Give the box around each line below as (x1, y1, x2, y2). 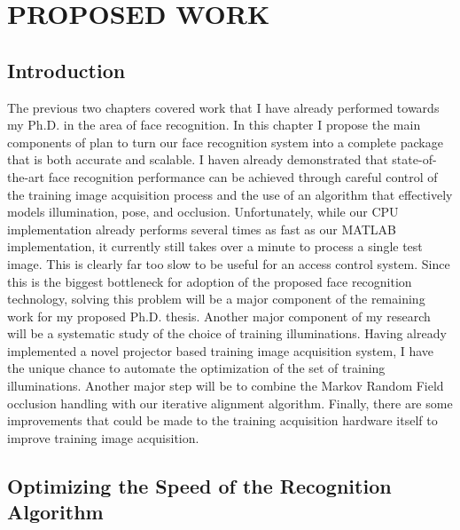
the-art (7, 167, 45, 186)
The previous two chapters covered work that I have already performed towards (7, 98, 440, 116)
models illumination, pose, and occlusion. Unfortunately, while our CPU (7, 202, 399, 221)
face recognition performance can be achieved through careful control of (48, 167, 438, 186)
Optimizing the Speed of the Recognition (7, 471, 392, 499)
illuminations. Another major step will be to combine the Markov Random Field (7, 376, 444, 395)
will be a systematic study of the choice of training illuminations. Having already (7, 324, 447, 343)
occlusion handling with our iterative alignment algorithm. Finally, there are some (7, 393, 453, 412)
